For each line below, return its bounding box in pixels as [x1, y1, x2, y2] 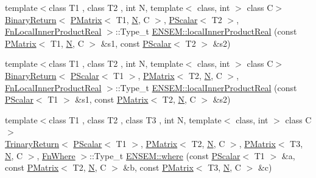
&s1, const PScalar [100, 36, 172, 49]
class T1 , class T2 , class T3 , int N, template [49, 113, 222, 126]
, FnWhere [37, 149, 75, 162]
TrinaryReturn [5, 137, 60, 149]
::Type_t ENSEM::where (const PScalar [90, 149, 241, 162]
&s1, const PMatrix [75, 93, 149, 106]
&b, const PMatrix [123, 161, 194, 174]
